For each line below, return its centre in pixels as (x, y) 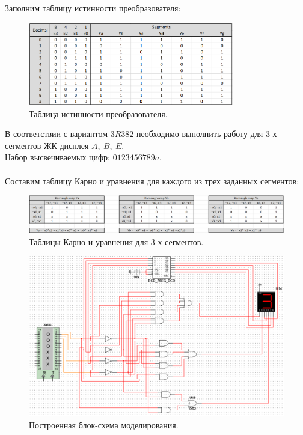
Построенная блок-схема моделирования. (104, 424)
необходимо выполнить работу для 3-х (207, 134)
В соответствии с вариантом (57, 134)
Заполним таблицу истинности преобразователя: (93, 8)
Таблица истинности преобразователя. (98, 113)
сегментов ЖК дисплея (47, 145)
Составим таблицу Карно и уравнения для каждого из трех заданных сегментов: (152, 181)
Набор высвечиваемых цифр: (57, 157)
